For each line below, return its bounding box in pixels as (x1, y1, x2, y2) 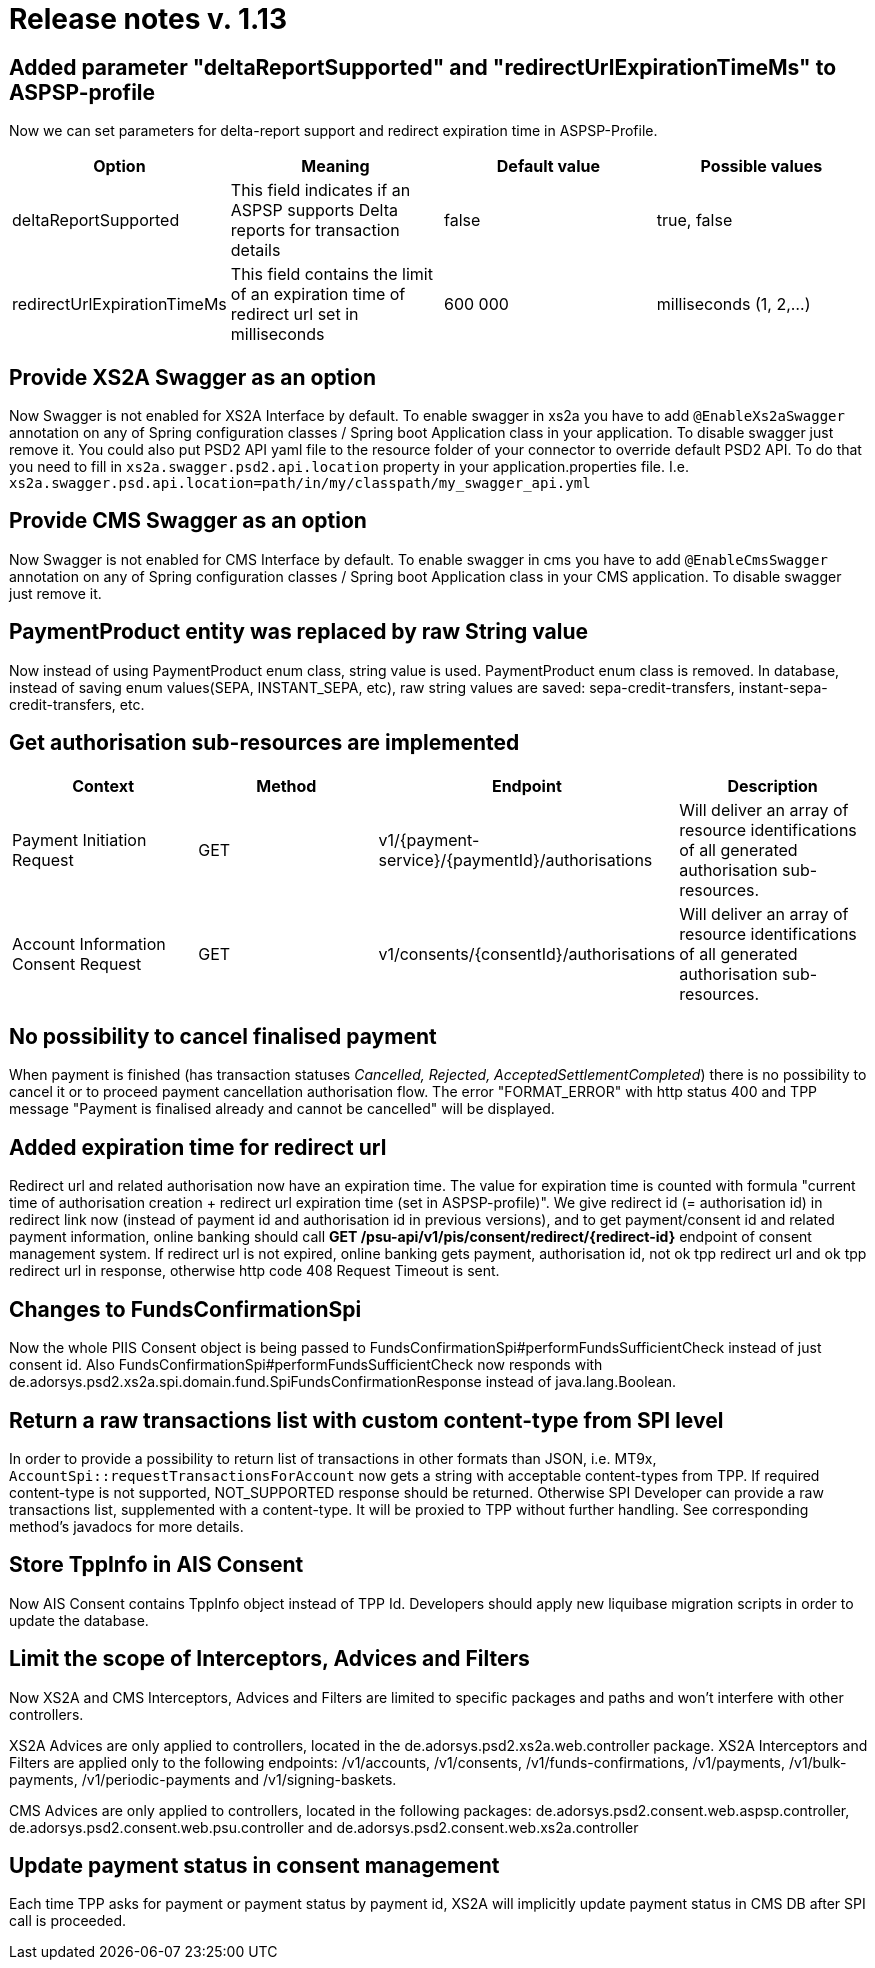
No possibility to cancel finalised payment (9, 1023, 437, 1049)
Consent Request (12, 953, 142, 974)
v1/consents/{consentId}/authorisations (378, 943, 676, 964)
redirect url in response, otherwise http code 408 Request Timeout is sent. (9, 1262, 500, 1280)
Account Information (12, 933, 166, 954)
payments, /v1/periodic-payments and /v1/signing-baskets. (9, 1770, 397, 1788)
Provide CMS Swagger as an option (9, 508, 367, 534)
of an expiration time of (230, 284, 406, 305)
